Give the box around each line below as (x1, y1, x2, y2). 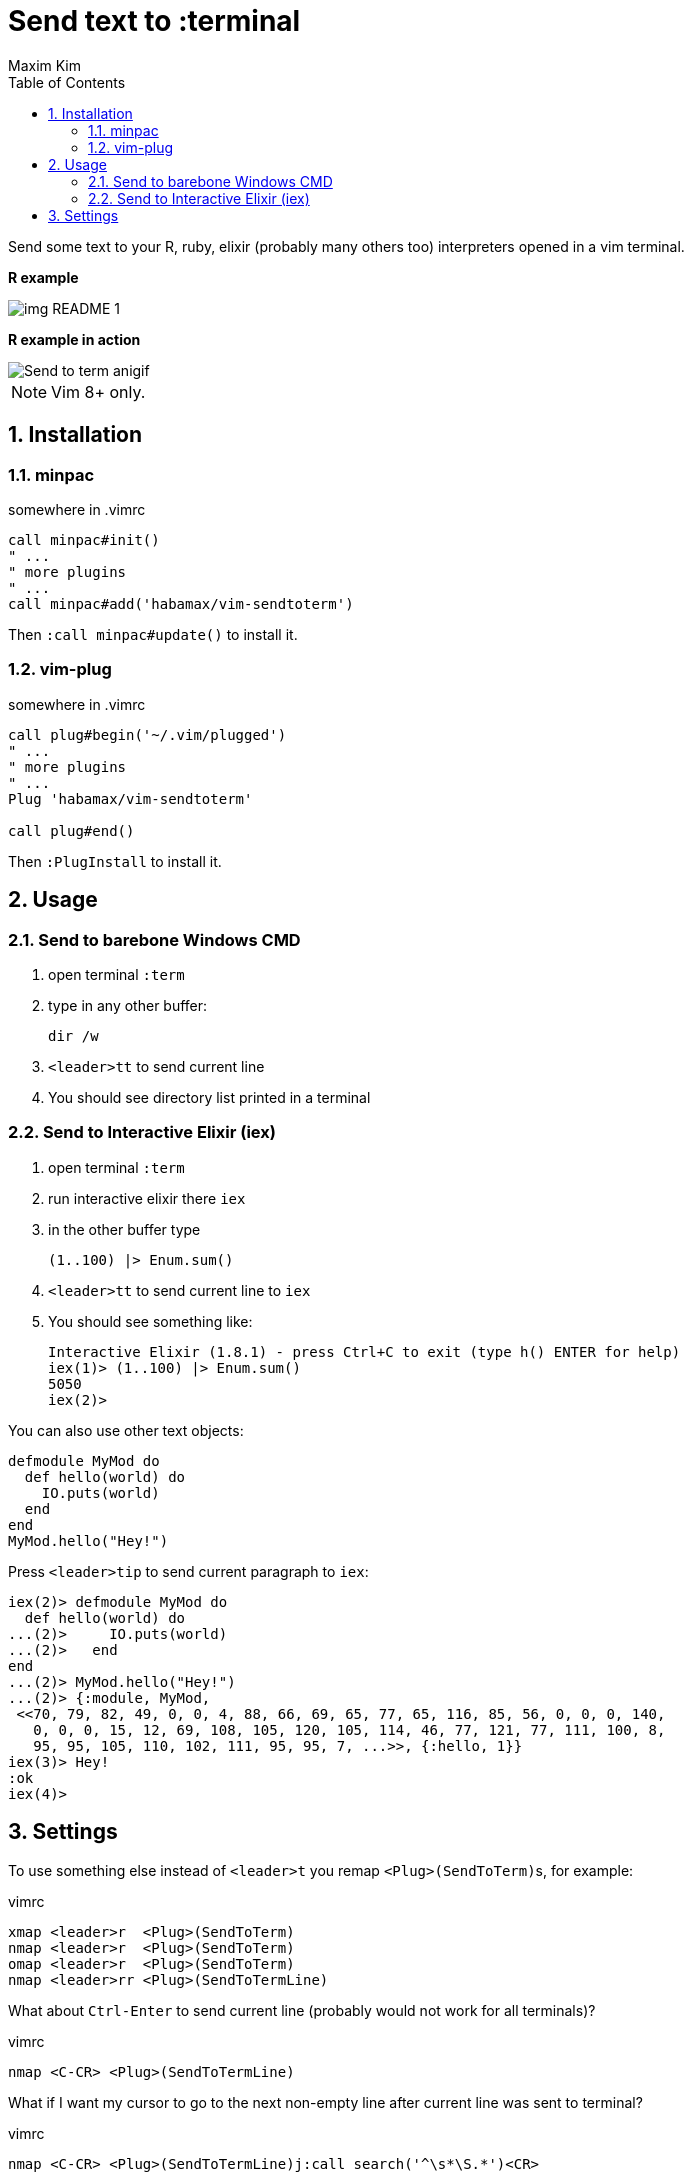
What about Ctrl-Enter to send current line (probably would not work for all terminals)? (8, 2001, 596, 2019)
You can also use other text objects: (8, 1421, 244, 1439)
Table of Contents (8, 73, 126, 91)
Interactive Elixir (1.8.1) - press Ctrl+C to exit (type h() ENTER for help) (48, 1343, 681, 1360)
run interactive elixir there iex (48, 1189, 246, 1207)
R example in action (8, 330, 141, 348)
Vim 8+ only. (51, 381, 146, 402)
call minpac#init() (8, 531, 160, 548)
